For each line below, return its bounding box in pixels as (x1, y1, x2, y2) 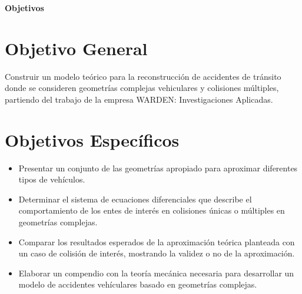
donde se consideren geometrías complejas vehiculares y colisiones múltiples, (5, 82, 279, 94)
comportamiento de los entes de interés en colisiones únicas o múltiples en (18, 204, 285, 217)
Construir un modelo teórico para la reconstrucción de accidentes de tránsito (5, 70, 281, 82)
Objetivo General (5, 36, 148, 60)
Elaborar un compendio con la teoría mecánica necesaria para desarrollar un (18, 266, 294, 279)
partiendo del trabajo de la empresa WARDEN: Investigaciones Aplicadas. (5, 93, 273, 105)
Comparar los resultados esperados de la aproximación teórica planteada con (18, 235, 295, 248)
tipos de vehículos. (18, 173, 85, 185)
